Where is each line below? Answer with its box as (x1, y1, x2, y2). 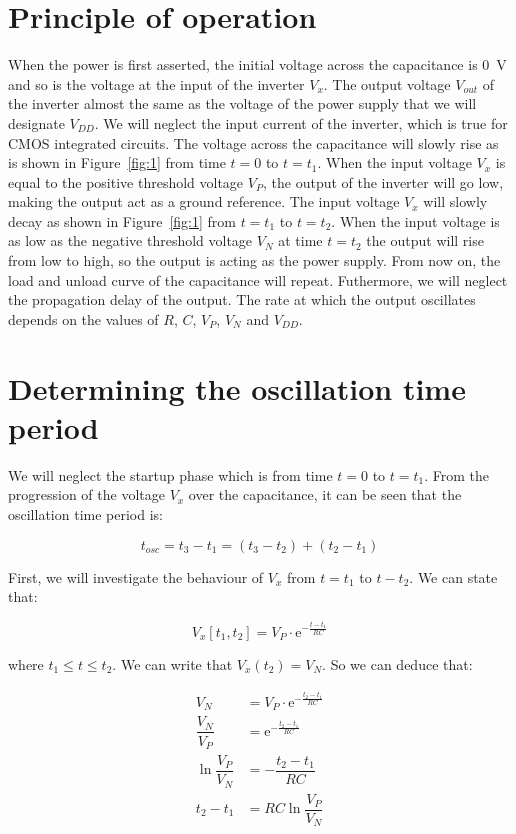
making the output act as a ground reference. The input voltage (8, 191, 400, 212)
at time (278, 230, 323, 251)
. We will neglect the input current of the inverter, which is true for (94, 112, 508, 133)
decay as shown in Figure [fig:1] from (8, 210, 236, 231)
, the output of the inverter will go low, (263, 171, 504, 192)
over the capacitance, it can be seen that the (188, 484, 462, 505)
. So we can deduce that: (322, 653, 473, 674)
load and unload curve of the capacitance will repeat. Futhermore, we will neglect (8, 269, 508, 290)
